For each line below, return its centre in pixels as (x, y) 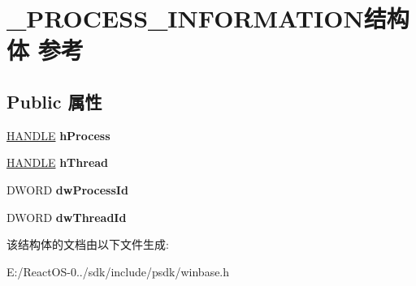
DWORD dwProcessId (67, 189)
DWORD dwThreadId (67, 217)
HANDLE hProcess (58, 135)
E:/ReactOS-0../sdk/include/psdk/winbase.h (118, 271)
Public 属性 (54, 101)
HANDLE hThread (58, 162)
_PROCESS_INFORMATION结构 (208, 18)
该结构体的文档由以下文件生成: (88, 244)
